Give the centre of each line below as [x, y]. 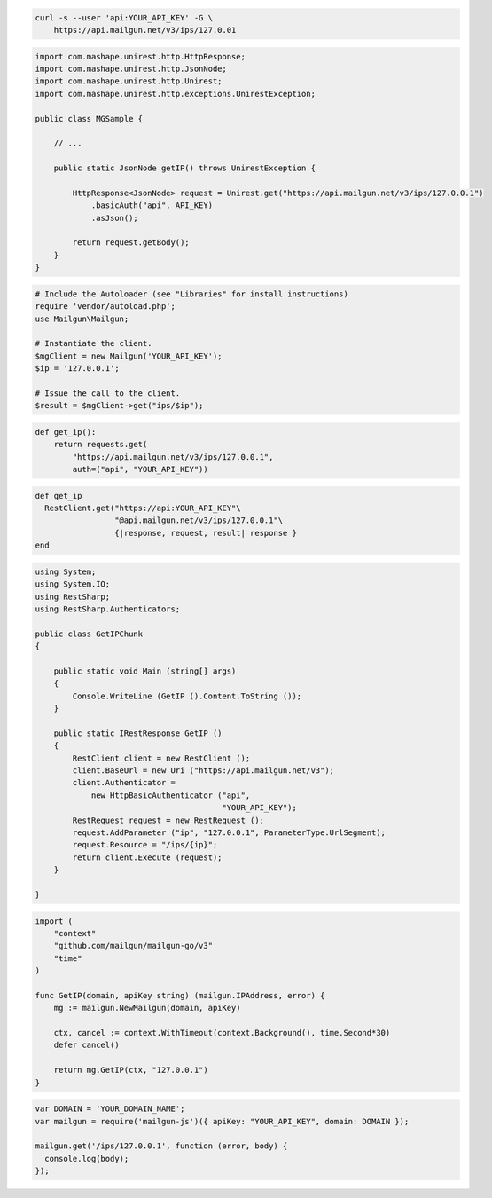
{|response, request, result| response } [205, 533]
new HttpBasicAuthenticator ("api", [171, 795]
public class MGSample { [89, 118]
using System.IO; [73, 584]
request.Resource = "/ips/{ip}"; [145, 845]
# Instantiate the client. [94, 343]
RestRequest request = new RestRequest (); [168, 820]
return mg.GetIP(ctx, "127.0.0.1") [131, 1070]
